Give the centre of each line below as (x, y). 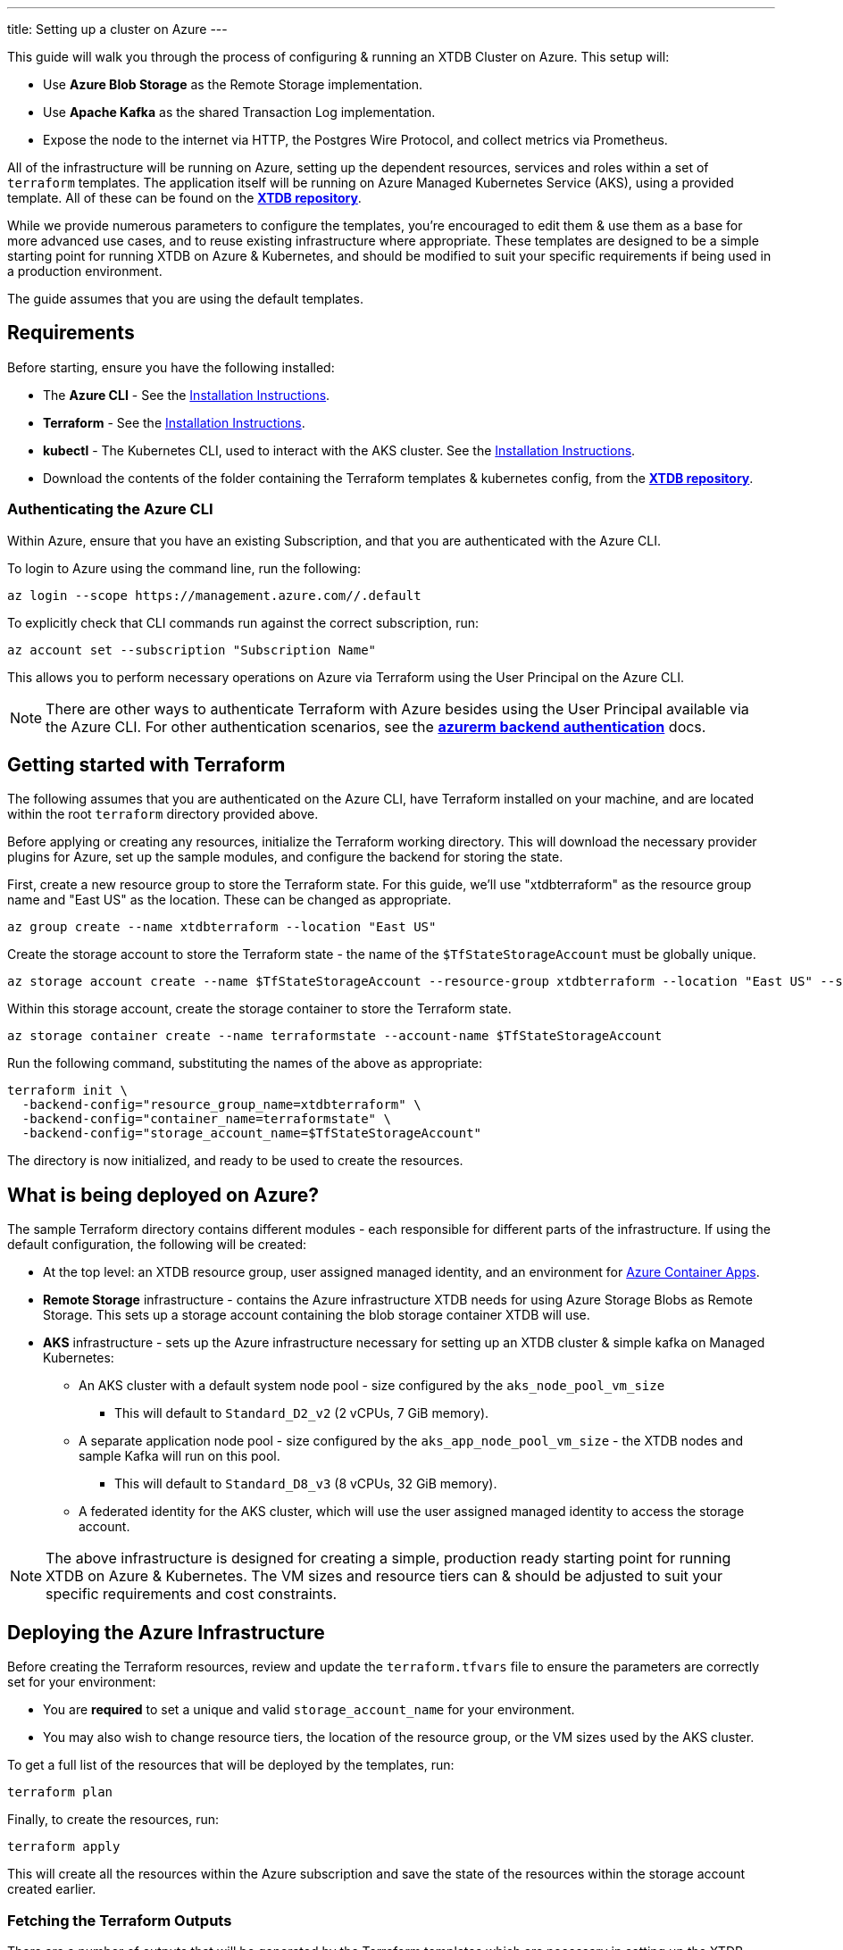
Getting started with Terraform (146, 765)
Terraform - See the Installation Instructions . (174, 422)
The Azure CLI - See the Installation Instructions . (187, 395)
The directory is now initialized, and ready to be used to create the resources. (235, 1161)
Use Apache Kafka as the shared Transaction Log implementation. (239, 112)
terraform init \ (67, 1091)
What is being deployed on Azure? (163, 1195)
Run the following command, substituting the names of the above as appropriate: (245, 1063)
